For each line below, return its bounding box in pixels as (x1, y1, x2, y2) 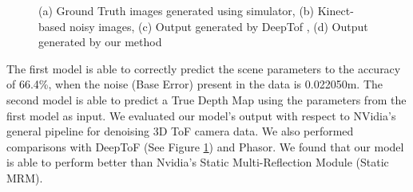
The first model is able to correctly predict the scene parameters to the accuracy (6, 60, 401, 76)
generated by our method (38, 33, 162, 50)
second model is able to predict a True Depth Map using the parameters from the (6, 91, 407, 108)
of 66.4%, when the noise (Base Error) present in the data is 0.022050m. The (6, 76, 383, 92)
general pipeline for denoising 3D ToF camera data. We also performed (6, 123, 354, 139)
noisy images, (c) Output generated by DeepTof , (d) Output (69, 18, 368, 34)
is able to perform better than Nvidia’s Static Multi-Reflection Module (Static (6, 154, 389, 170)
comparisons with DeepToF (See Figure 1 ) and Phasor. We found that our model (6, 138, 404, 155)
